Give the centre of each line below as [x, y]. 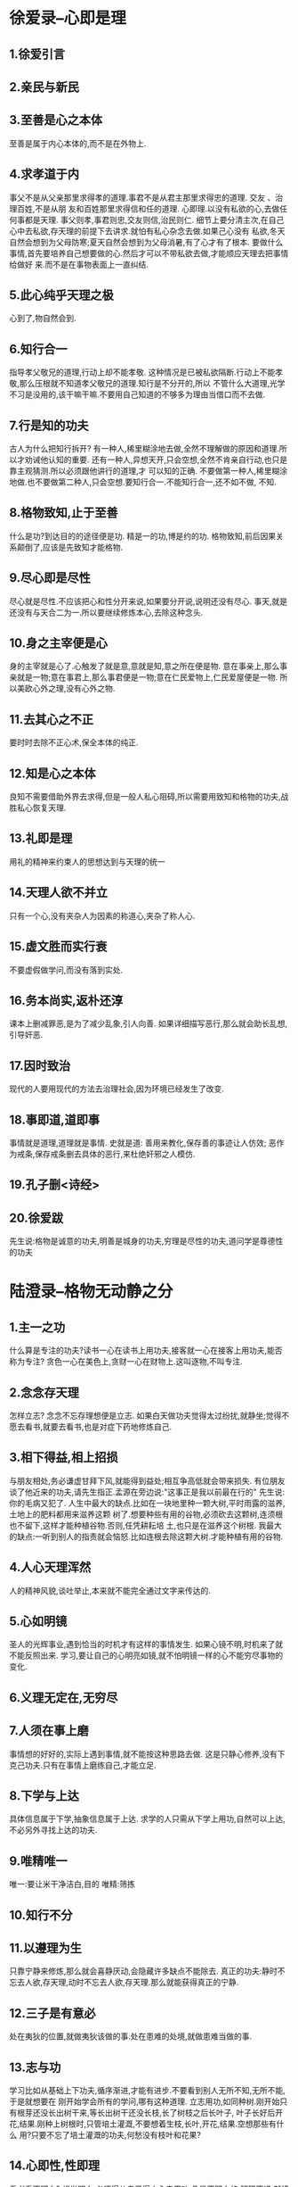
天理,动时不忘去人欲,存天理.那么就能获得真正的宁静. [145, 1983]
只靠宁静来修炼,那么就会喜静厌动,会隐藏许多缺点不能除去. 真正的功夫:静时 [144, 1971]
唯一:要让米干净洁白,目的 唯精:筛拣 [72, 1885]
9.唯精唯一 [39, 1861]
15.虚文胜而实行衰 [58, 947]
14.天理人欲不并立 [59, 893]
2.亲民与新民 [44, 87]
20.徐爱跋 [36, 1218]
